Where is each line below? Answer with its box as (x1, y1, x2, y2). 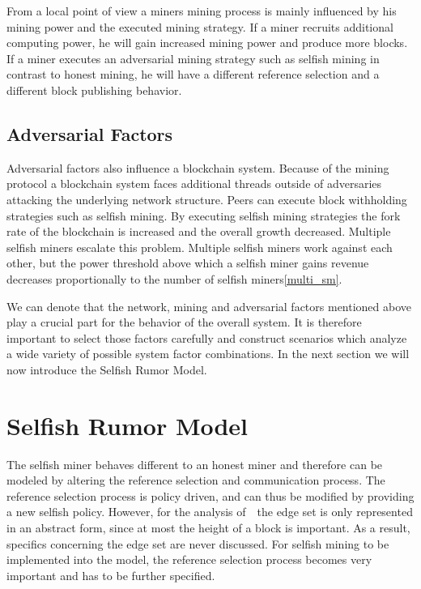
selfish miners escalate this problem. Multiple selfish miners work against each (6, 238, 393, 255)
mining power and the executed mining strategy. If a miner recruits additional (6, 18, 393, 35)
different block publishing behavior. (6, 81, 182, 98)
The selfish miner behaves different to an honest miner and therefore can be (6, 455, 383, 472)
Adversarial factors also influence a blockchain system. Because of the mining (6, 159, 389, 176)
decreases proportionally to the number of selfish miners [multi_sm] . (6, 270, 342, 287)
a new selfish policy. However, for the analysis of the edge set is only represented (6, 503, 413, 520)
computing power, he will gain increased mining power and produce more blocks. (6, 34, 408, 51)
